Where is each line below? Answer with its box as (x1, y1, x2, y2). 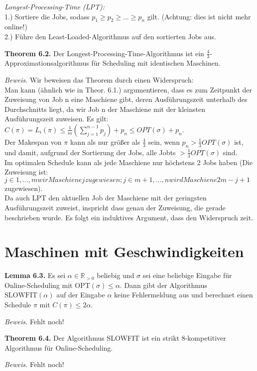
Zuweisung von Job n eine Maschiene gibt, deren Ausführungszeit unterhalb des (4, 94, 248, 104)
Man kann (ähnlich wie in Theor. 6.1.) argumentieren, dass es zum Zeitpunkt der (4, 84, 253, 94)
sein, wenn (148, 136, 180, 147)
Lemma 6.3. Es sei (4, 270, 66, 280)
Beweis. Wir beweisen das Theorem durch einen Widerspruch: (4, 75, 194, 85)
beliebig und (97, 270, 134, 280)
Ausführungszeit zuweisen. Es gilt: (4, 113, 109, 124)
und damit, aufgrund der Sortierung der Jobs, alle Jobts (4, 147, 176, 157)
